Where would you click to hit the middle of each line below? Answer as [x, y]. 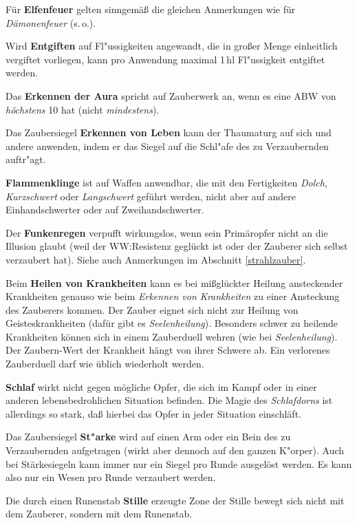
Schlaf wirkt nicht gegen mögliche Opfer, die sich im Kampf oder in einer [161, 386]
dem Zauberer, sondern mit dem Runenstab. [99, 514]
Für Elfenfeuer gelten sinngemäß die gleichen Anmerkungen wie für [151, 9]
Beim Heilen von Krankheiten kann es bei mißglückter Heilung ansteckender [174, 282]
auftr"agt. [26, 159]
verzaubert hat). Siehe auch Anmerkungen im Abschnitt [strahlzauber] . [156, 259]
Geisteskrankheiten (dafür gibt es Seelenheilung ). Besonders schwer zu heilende [172, 323]
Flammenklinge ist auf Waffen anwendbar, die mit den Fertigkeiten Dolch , [166, 182]
